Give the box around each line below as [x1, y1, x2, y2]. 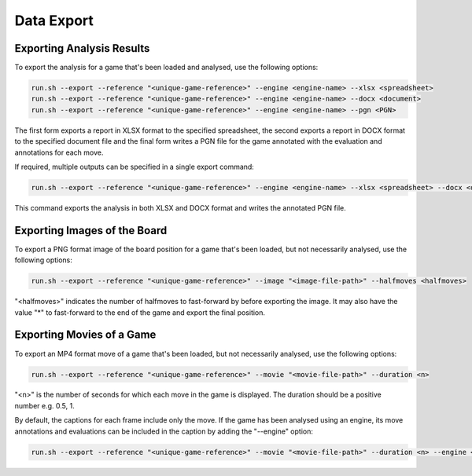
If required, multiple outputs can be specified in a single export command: [14, 162, 255, 171]
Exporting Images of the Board [14, 224, 168, 237]
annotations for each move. [14, 148, 104, 157]
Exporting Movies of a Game [14, 328, 157, 342]
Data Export [14, 12, 94, 29]
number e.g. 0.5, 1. [14, 401, 75, 410]
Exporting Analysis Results [14, 42, 150, 55]
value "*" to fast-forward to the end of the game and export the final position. [14, 307, 266, 317]
